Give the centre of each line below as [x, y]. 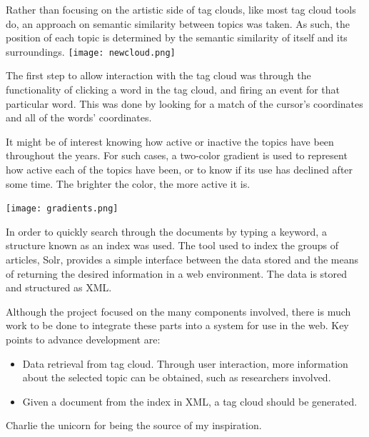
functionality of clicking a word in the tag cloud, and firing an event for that [173, 90]
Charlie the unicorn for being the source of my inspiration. [134, 425]
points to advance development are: [83, 339]
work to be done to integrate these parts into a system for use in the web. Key [177, 325]
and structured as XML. [59, 287]
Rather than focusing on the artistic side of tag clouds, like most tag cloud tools [181, 9]
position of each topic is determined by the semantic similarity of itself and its [177, 37]
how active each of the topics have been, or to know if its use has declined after [180, 169]
